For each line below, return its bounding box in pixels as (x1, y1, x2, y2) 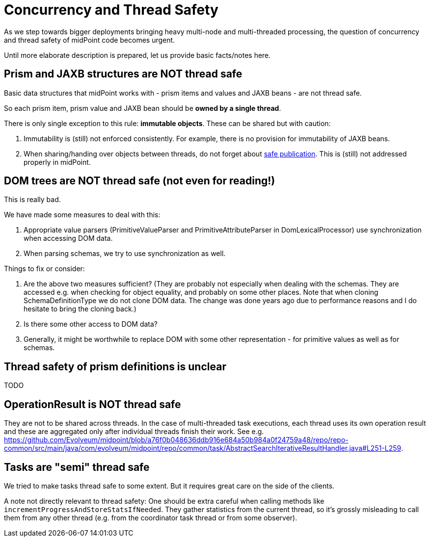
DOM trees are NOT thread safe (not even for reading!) (4, 175, 275, 187)
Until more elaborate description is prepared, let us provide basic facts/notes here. (4, 51, 271, 59)
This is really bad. (4, 195, 61, 204)
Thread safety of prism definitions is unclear (4, 360, 226, 373)
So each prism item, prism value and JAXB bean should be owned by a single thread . (4, 103, 281, 112)
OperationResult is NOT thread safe (4, 398, 181, 411)
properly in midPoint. (24, 157, 91, 166)
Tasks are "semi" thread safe (4, 461, 150, 473)
